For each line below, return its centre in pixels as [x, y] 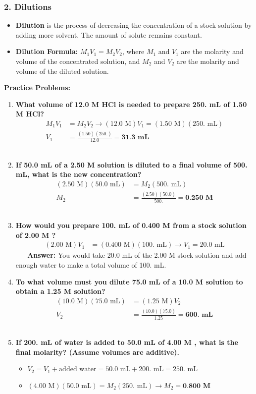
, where [133, 51]
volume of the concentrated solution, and [78, 61]
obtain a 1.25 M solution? [60, 291]
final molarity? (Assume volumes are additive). [97, 352]
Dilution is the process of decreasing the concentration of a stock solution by [134, 25]
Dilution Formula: [47, 51]
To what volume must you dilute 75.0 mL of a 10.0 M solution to [129, 281]
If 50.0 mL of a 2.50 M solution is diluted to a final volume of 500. [131, 164]
